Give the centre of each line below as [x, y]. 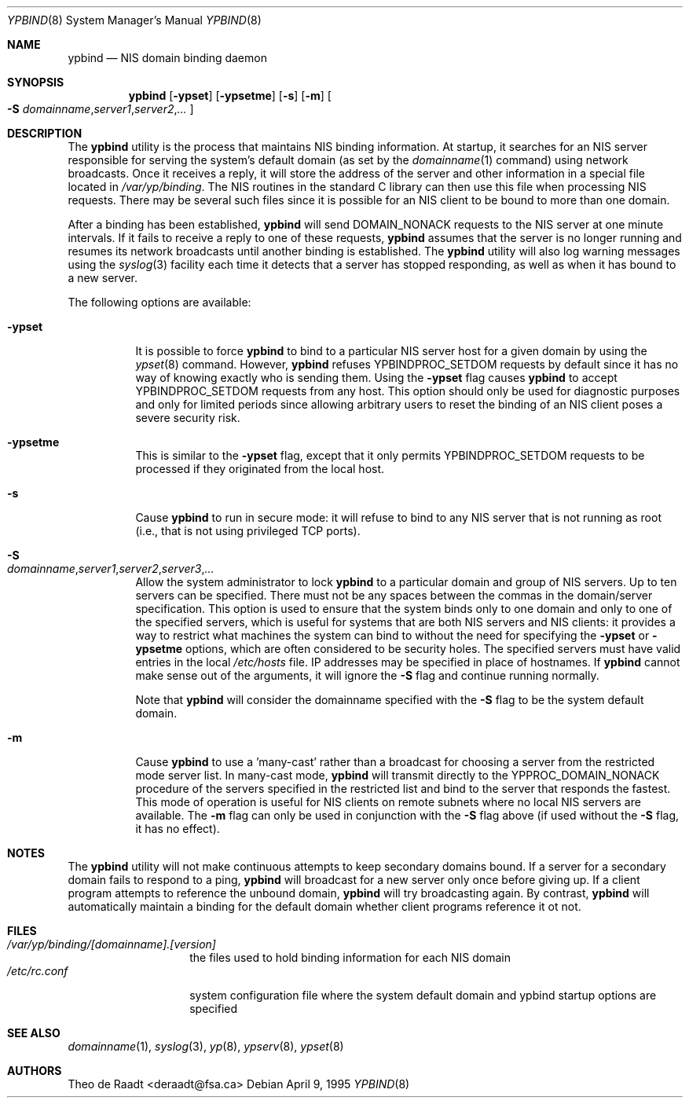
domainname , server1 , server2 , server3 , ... [111, 569]
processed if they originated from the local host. [260, 469]
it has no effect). [178, 829]
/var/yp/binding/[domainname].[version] [112, 944]
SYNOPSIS [36, 82]
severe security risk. [188, 418]
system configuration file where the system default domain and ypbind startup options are [423, 995]
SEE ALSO [34, 1033]
